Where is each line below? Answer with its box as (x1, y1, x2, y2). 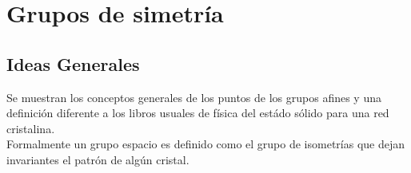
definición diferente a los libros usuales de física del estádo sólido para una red (6, 104, 389, 121)
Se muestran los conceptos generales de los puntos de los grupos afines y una (6, 88, 381, 105)
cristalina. (6, 120, 55, 136)
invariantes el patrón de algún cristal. (6, 151, 190, 167)
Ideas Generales (6, 51, 140, 76)
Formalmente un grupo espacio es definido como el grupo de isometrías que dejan (6, 136, 405, 152)
